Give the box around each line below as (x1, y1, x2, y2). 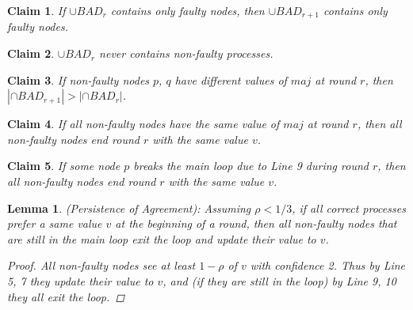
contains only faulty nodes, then (110, 2, 265, 18)
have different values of (174, 71, 287, 88)
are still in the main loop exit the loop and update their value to (7, 230, 316, 247)
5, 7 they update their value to (7, 272, 154, 289)
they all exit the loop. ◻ (7, 288, 125, 304)
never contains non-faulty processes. (99, 45, 273, 62)
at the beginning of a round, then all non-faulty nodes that (115, 215, 397, 232)
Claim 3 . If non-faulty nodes (7, 71, 150, 88)
